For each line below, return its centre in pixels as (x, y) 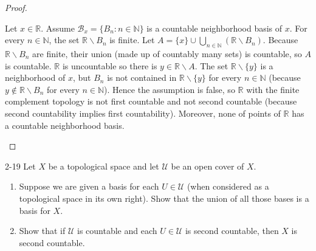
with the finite (273, 89)
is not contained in (142, 77)
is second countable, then (232, 231)
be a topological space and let (104, 166)
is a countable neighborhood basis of (215, 28)
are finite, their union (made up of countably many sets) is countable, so (167, 53)
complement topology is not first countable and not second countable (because (151, 101)
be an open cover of (208, 166)
